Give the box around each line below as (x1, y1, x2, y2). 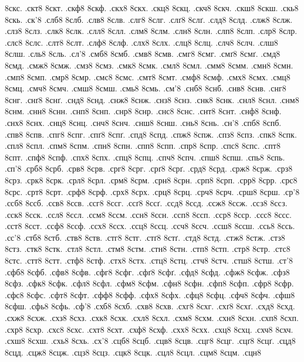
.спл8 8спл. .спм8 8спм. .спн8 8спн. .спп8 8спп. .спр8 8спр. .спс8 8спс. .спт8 (5, 139, 281, 152)
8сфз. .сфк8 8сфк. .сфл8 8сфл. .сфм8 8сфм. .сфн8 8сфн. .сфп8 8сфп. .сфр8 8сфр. (5, 277, 294, 289)
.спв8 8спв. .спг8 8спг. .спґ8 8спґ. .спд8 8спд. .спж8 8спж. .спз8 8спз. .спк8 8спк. (5, 128, 297, 140)
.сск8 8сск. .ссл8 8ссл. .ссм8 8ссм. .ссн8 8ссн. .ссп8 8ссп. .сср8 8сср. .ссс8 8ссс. (5, 208, 292, 220)
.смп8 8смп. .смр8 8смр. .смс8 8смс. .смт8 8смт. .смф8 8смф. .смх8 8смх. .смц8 (5, 70, 291, 83)
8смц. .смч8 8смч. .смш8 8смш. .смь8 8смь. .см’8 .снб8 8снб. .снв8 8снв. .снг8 (5, 82, 286, 94)
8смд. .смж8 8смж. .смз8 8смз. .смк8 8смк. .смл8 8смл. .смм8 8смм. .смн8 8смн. (5, 59, 293, 71)
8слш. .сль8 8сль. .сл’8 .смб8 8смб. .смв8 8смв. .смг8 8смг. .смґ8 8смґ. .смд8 (5, 47, 281, 60)
